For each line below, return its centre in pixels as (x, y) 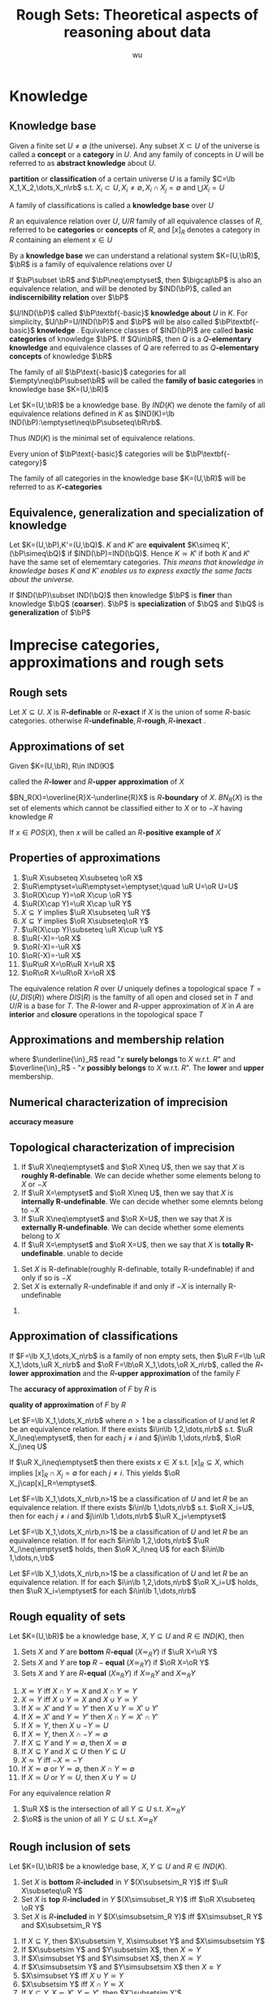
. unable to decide (93, 1253)
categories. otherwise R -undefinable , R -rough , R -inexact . (108, 721)
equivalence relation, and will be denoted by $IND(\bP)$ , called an (121, 289)
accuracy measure (41, 1122)
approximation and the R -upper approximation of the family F (135, 1373)
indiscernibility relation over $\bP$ (69, 298)
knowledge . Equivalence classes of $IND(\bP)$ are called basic (145, 330)
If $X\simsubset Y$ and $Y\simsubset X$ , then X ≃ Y (111, 1958)
